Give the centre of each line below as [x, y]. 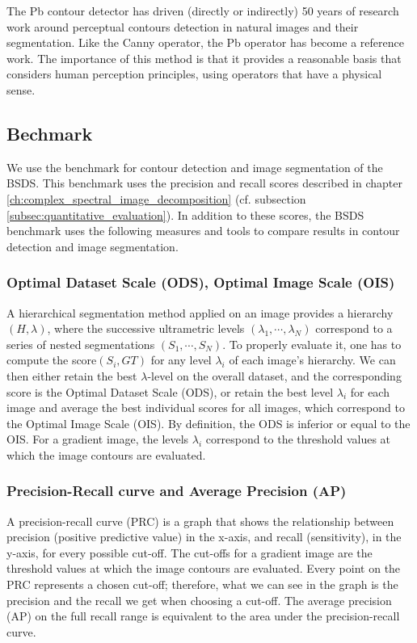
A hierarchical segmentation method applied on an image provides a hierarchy [200, 312]
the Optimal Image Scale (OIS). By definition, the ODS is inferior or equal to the [208, 423]
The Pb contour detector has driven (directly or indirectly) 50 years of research [203, 11]
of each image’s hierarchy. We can [312, 360]
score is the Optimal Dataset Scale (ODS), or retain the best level [170, 391]
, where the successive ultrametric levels [146, 328]
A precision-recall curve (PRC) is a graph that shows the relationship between [200, 521]
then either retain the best [72, 375]
